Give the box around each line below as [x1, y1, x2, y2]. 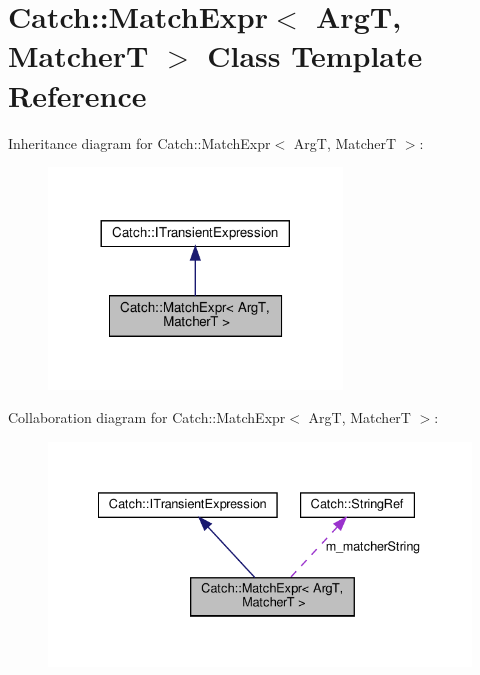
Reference [8, 74, 147, 115]
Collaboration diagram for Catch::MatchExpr [8, 407, 286, 428]
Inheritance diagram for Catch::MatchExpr [8, 132, 271, 153]
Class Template [207, 35, 423, 76]
